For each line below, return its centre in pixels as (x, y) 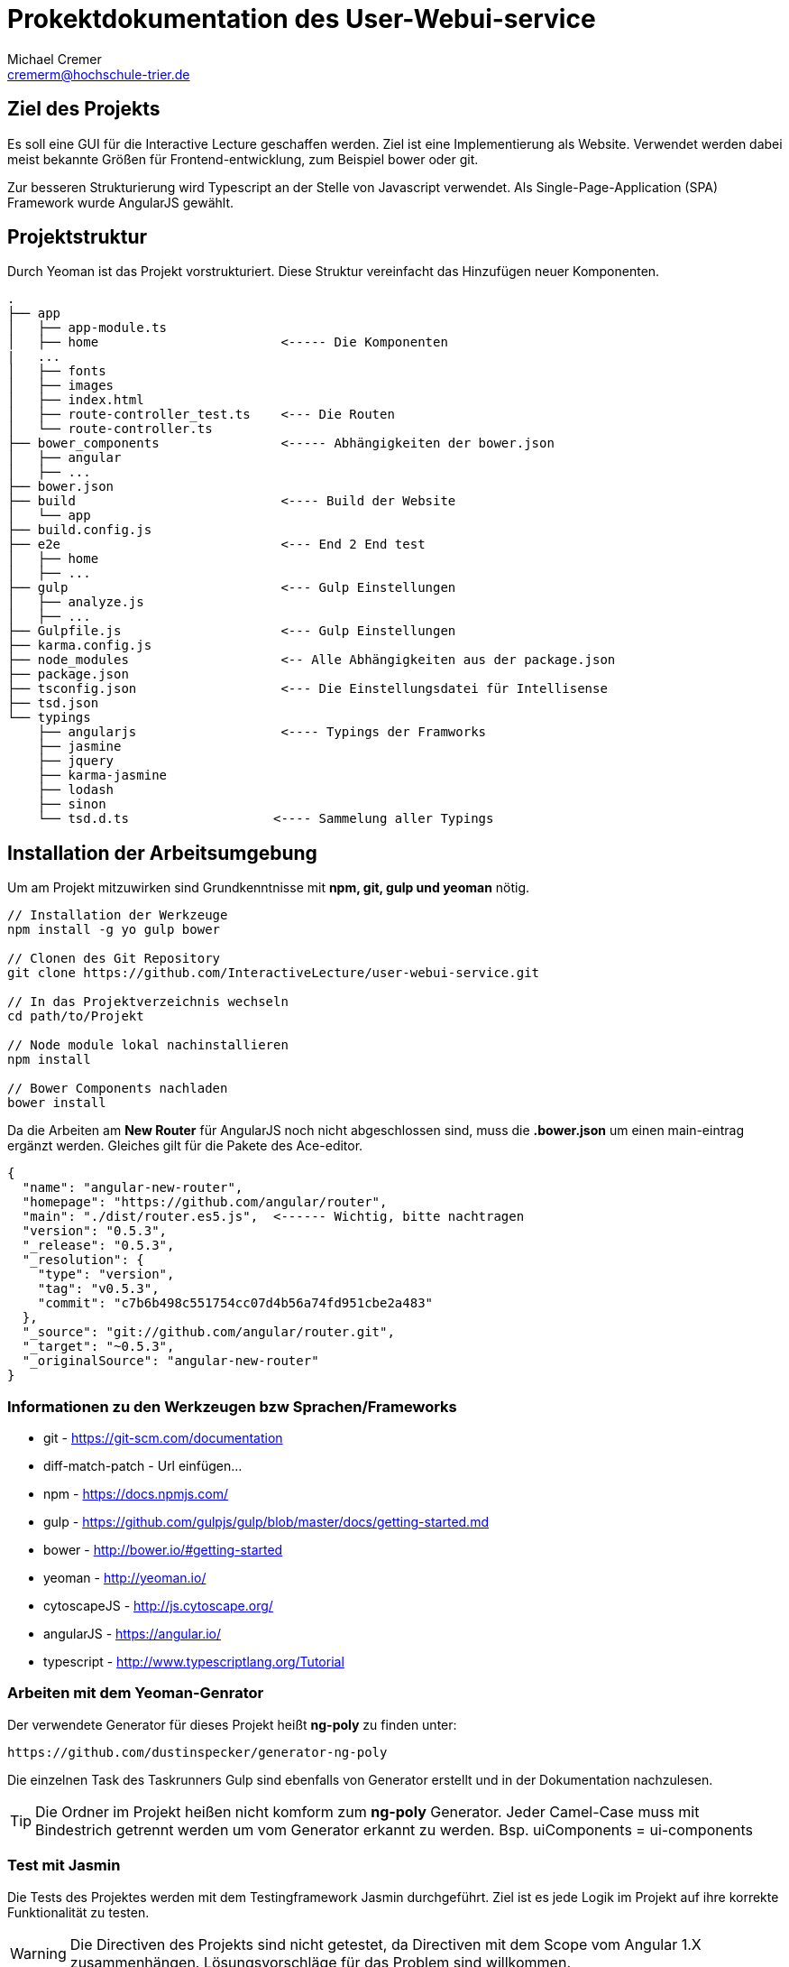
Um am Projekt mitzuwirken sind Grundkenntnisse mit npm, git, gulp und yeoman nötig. (269, 888)
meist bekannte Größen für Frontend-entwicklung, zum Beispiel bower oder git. (243, 159)
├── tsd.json (53, 703)
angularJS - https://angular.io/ (133, 1634)
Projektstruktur (78, 237)
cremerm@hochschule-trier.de (99, 74)
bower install (57, 1103)
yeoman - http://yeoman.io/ (125, 1578)
